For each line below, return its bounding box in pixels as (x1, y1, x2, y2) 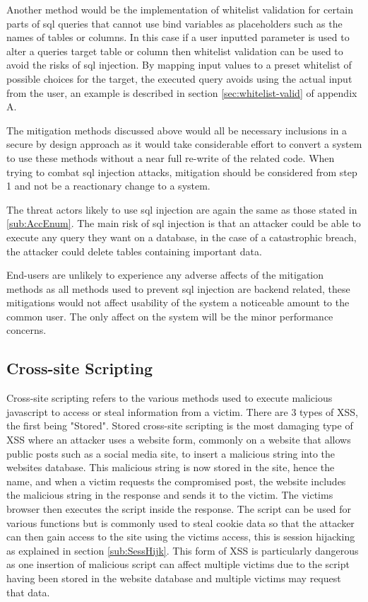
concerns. (6, 323, 47, 337)
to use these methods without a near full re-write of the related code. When (6, 150, 335, 165)
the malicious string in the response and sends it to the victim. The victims (6, 487, 333, 502)
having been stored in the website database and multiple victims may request (6, 570, 341, 585)
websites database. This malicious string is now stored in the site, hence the (6, 460, 335, 475)
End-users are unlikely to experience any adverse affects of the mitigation (6, 267, 324, 282)
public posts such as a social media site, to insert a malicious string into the (6, 446, 336, 461)
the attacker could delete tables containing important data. (6, 243, 262, 258)
